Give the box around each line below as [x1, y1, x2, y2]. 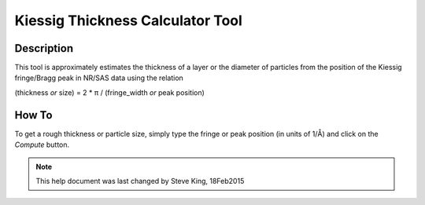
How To [14, 108, 53, 122]
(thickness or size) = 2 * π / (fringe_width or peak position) [14, 87, 205, 97]
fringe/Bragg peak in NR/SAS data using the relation [14, 73, 184, 82]
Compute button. [14, 140, 70, 149]
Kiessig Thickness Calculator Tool [14, 12, 243, 29]
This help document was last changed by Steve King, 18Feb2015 [35, 176, 245, 185]
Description [14, 42, 74, 55]
